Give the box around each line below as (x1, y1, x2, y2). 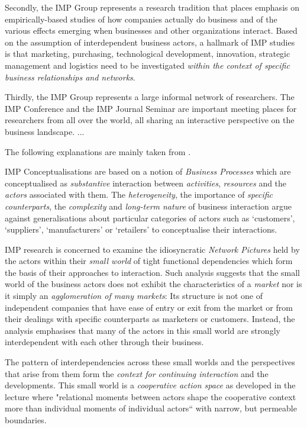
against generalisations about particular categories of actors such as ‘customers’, (5, 211, 295, 224)
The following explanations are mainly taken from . (5, 145, 191, 157)
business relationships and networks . (5, 70, 135, 83)
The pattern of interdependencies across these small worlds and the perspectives (5, 356, 295, 368)
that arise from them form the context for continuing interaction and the (5, 367, 269, 379)
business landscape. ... (5, 125, 85, 137)
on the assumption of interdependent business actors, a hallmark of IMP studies (5, 36, 295, 48)
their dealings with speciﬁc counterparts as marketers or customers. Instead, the (5, 313, 295, 325)
